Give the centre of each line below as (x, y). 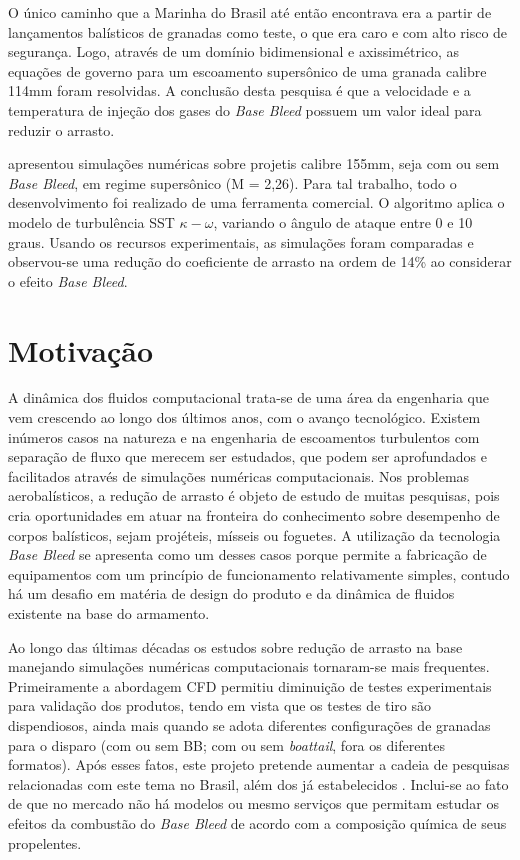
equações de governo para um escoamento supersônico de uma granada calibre (247, 70)
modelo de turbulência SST (91, 221)
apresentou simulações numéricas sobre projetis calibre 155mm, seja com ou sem (254, 163)
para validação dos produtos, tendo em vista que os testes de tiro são (219, 705)
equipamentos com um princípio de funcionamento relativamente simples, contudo (259, 573)
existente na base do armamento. (109, 612)
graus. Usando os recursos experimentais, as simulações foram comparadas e (241, 241)
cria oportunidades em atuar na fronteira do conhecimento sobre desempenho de (254, 515)
